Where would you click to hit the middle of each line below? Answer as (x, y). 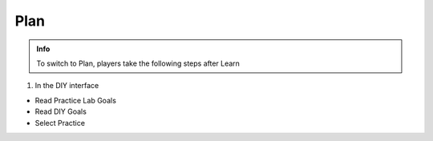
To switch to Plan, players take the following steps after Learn (138, 63)
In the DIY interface (67, 86)
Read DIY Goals (61, 111)
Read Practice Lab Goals (75, 100)
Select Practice (60, 123)
